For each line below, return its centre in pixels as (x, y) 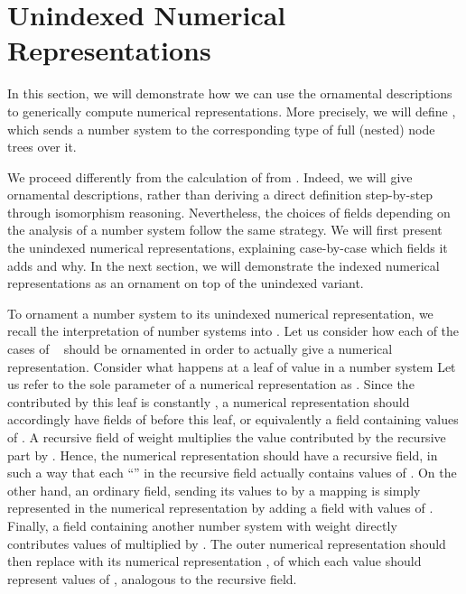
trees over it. (42, 147)
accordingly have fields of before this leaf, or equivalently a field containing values (233, 419)
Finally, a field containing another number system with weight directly (202, 525)
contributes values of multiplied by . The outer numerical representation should (227, 543)
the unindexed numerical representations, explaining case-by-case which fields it (228, 248)
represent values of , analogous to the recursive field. (152, 578)
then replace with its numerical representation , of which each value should (214, 561)
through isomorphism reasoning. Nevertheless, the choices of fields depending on (229, 212)
